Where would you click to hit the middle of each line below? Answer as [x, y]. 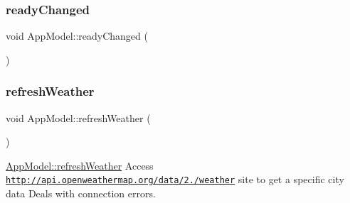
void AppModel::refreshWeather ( [78, 117]
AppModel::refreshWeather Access [80, 165]
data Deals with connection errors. [81, 193]
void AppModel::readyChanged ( [77, 36]
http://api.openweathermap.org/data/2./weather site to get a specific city [175, 179]
